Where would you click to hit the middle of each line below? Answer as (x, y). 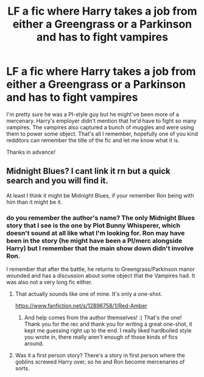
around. (34, 343)
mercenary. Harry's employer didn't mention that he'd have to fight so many (101, 121)
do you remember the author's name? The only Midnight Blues (100, 218)
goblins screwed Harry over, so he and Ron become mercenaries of (100, 362)
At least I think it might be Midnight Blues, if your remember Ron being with (100, 195)
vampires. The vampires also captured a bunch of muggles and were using (100, 127)
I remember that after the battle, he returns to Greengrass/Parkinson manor (100, 269)
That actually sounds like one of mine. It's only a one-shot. (89, 294)
